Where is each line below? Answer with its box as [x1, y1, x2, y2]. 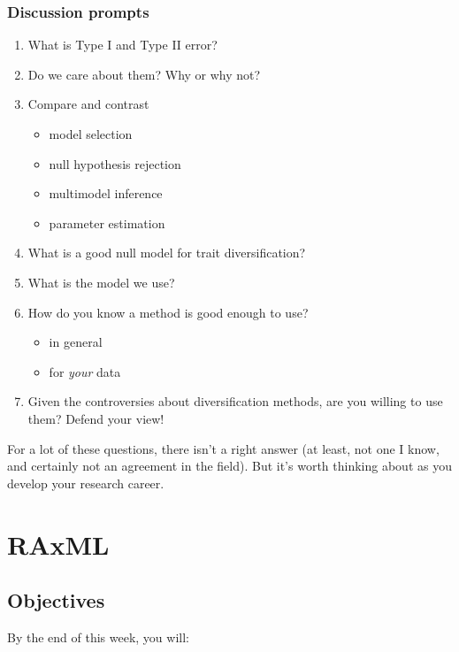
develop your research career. [7, 473, 164, 492]
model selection [49, 125, 133, 142]
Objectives [7, 587, 105, 614]
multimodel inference [49, 184, 163, 203]
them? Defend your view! [27, 409, 164, 427]
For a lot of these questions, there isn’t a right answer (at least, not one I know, [7, 439, 440, 457]
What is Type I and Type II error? [27, 35, 218, 54]
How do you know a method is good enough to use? [27, 303, 309, 321]
